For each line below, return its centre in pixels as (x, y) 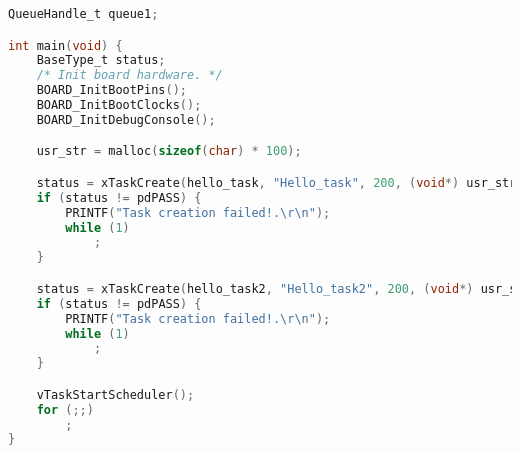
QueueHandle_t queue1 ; (83, 14)
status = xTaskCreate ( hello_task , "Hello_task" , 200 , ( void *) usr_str (276, 182)
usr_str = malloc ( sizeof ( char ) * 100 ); (169, 151)
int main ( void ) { (65, 45)
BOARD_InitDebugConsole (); (126, 119)
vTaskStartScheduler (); (115, 394)
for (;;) (65, 409)
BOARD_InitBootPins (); (111, 90)
